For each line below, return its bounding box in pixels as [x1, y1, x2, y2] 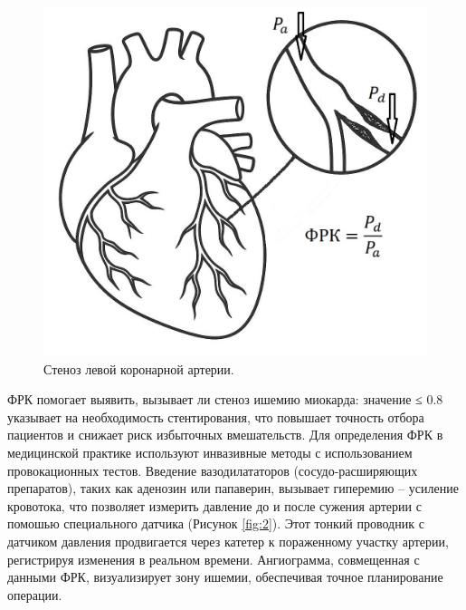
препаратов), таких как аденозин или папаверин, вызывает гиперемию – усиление [7, 479, 459, 498]
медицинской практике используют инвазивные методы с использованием [7, 443, 413, 462]
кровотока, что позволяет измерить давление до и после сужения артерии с [7, 496, 422, 515]
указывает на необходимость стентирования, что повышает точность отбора [7, 407, 424, 426]
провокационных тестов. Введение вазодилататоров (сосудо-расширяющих [7, 460, 418, 479]
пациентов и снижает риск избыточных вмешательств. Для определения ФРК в [7, 425, 443, 444]
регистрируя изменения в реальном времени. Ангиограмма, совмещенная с [7, 549, 420, 568]
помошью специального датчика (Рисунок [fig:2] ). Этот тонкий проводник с [7, 514, 424, 533]
